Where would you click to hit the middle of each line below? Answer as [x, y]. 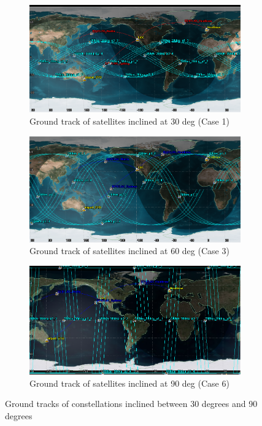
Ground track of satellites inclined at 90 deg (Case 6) [129, 383]
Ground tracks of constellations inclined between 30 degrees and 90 [131, 404]
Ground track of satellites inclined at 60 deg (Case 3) [129, 251]
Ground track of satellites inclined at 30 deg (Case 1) [129, 121]
